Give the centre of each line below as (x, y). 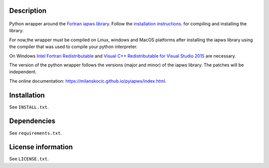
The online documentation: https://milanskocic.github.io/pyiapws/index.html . (88, 81)
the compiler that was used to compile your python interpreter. (73, 47)
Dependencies (32, 121)
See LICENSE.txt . (29, 159)
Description (28, 11)
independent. (23, 72)
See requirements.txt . (36, 133)
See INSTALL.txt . (29, 107)
